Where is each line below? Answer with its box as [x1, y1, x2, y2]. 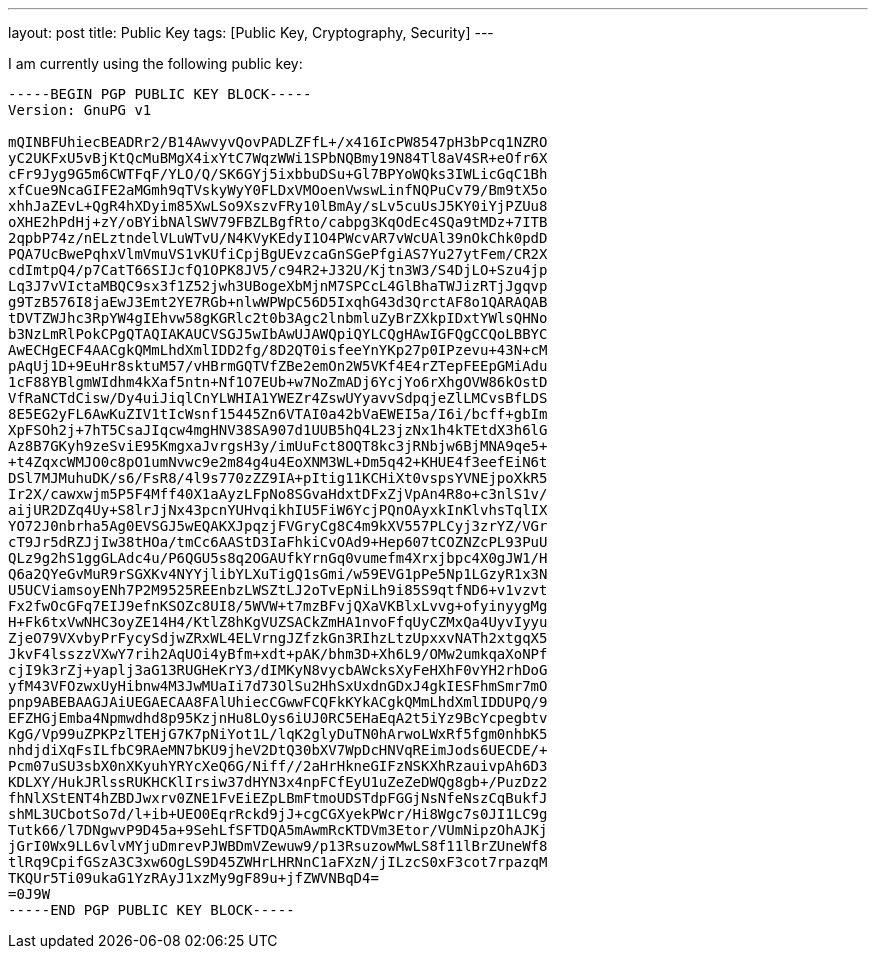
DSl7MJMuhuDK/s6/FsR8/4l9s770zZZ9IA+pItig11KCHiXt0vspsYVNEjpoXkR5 [8, 470, 548, 486]
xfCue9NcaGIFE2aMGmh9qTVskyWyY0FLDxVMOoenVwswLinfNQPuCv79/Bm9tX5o [8, 182, 548, 198]
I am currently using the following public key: [8, 55, 303, 72]
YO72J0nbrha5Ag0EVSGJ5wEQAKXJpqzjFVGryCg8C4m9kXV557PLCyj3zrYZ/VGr [8, 518, 548, 534]
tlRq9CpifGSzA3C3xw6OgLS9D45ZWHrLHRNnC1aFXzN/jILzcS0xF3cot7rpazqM [8, 854, 548, 870]
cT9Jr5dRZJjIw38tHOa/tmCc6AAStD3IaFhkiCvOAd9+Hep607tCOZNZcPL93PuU [8, 534, 548, 550]
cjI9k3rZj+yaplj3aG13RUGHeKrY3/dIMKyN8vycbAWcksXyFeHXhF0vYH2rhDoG [8, 662, 548, 678]
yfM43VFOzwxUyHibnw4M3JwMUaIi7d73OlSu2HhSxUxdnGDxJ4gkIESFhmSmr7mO [8, 678, 548, 694]
